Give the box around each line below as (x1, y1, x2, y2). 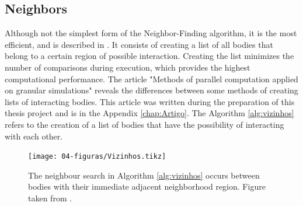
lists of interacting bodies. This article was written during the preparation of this (5, 95, 295, 107)
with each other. (5, 130, 63, 142)
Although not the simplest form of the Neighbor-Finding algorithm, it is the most (5, 27, 297, 39)
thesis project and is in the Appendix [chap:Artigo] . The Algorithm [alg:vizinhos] (5, 107, 294, 119)
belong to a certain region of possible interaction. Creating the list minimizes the (5, 50, 294, 62)
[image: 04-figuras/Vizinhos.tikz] (28, 152, 166, 161)
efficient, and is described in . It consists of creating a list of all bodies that (5, 38, 273, 50)
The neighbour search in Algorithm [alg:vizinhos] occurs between (28, 169, 260, 181)
